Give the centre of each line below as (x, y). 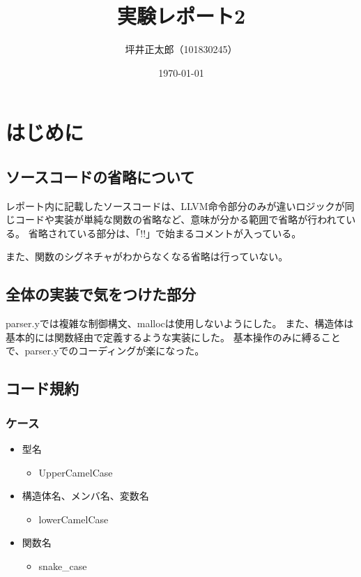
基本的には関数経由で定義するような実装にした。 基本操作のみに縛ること (173, 337)
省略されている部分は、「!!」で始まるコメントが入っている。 (165, 233)
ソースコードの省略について (100, 176)
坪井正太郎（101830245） (181, 49)
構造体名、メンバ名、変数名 (85, 496)
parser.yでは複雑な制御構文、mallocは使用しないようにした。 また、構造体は (180, 323)
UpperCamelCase (76, 472)
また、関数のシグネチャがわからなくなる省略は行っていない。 (147, 256)
